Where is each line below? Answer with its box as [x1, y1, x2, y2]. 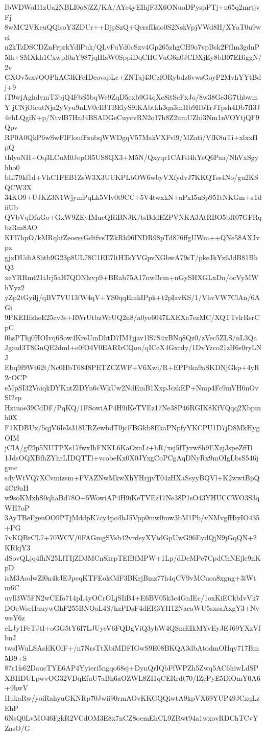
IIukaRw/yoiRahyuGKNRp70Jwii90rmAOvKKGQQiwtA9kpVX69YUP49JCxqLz [5, 692, 260, 703]
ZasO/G [5, 722, 30, 733]
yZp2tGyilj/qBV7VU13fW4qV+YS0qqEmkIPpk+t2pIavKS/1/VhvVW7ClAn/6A [5, 292, 260, 303]
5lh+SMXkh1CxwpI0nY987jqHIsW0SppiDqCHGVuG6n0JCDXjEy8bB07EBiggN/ [5, 51, 262, 62]
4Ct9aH [5, 482, 29, 493]
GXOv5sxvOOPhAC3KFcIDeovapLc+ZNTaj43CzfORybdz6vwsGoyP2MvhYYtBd [5, 72, 261, 82]
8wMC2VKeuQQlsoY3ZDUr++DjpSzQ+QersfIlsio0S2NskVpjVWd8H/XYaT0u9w [5, 21, 261, 32]
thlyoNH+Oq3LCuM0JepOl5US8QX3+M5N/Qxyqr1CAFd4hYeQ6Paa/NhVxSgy [5, 151, 259, 162]
